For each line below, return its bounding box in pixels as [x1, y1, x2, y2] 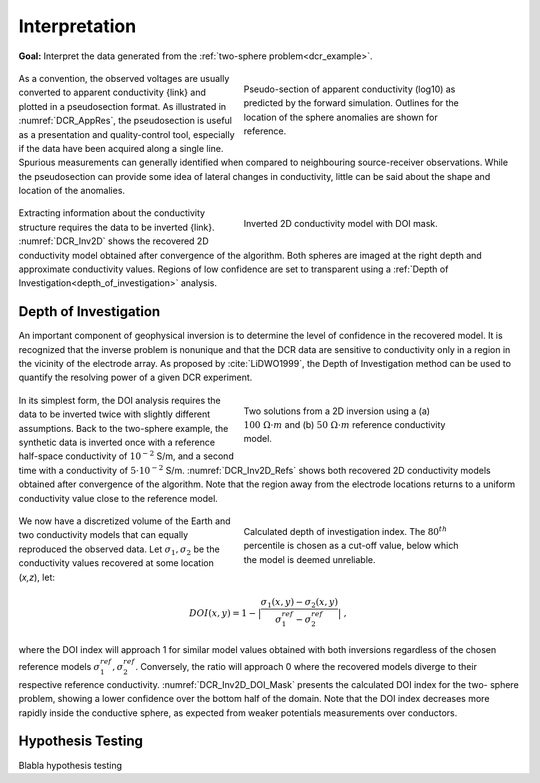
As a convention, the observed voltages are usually [18, 72, 230, 84]
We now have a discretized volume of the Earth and [18, 515, 231, 527]
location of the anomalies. [18, 185, 125, 197]
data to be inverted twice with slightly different [18, 408, 210, 420]
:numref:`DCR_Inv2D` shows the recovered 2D [18, 235, 209, 247]
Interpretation [18, 15, 137, 37]
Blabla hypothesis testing [18, 759, 123, 771]
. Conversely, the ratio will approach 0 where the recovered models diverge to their [135, 661, 477, 673]
